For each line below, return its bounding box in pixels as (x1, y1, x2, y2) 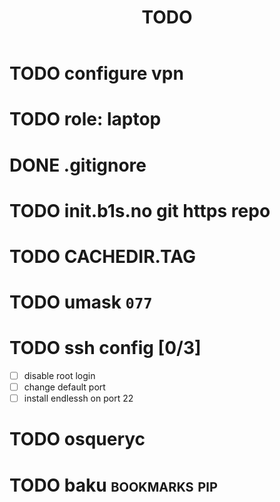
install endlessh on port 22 (23, 392, 134, 405)
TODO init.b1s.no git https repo (9, 199, 271, 222)
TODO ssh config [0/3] (9, 337, 202, 360)
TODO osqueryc (9, 428, 146, 451)
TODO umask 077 (9, 291, 153, 314)
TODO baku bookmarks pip (9, 474, 218, 496)
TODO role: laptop (9, 108, 162, 131)
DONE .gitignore (9, 154, 147, 176)
